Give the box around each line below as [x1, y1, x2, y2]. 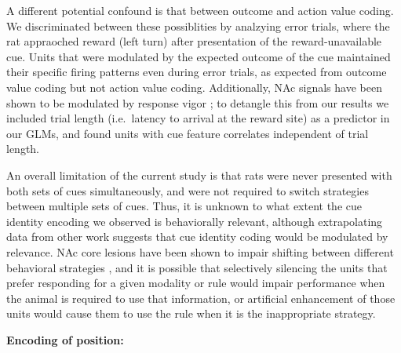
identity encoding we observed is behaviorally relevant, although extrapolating [6, 213, 383, 229]
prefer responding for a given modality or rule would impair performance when [6, 275, 385, 291]
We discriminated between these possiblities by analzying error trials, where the [6, 17, 390, 34]
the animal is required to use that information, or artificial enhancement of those [6, 289, 396, 306]
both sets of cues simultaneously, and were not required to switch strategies [6, 182, 369, 198]
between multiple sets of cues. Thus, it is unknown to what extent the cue [6, 198, 362, 214]
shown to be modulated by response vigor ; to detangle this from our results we [6, 94, 389, 111]
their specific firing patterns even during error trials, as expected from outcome [6, 64, 387, 80]
